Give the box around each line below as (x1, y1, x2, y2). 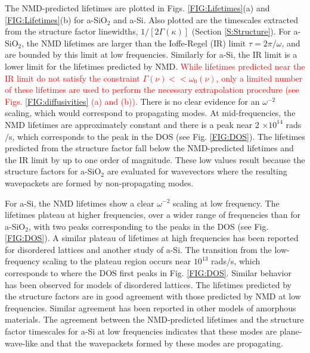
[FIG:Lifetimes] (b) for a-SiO (5, 13, 107, 26)
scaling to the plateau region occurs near (42, 255, 191, 267)
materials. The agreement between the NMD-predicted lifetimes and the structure (5, 313, 304, 326)
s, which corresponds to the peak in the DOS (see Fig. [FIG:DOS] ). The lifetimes (9, 130, 305, 142)
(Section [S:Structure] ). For (191, 25, 291, 38)
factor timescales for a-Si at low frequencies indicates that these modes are (5, 325, 277, 338)
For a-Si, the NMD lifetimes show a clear (5, 196, 154, 209)
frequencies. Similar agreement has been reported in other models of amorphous (5, 301, 296, 314)
